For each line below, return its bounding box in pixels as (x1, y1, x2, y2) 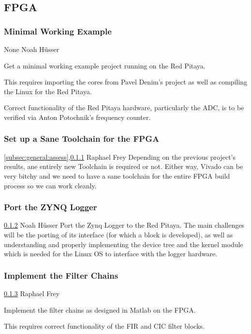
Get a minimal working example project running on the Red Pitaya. (4, 60, 206, 70)
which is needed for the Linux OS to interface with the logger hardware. (4, 249, 218, 259)
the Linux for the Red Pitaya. (4, 86, 92, 96)
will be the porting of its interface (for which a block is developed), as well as (4, 229, 233, 239)
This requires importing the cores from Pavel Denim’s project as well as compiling (4, 77, 248, 87)
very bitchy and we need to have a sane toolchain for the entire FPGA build (4, 170, 230, 181)
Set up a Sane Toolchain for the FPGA (4, 133, 160, 145)
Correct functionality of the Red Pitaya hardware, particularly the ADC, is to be (4, 102, 244, 113)
